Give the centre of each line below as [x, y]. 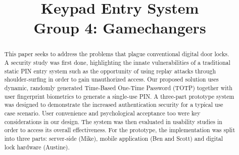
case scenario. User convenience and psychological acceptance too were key [102, 113]
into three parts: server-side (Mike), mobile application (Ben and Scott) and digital [114, 138]
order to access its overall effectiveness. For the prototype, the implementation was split [120, 130]
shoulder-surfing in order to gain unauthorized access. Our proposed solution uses [111, 79]
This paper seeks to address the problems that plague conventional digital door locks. [117, 54]
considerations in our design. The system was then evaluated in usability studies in [113, 121]
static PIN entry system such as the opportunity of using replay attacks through [110, 71]
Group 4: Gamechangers [120, 28]
